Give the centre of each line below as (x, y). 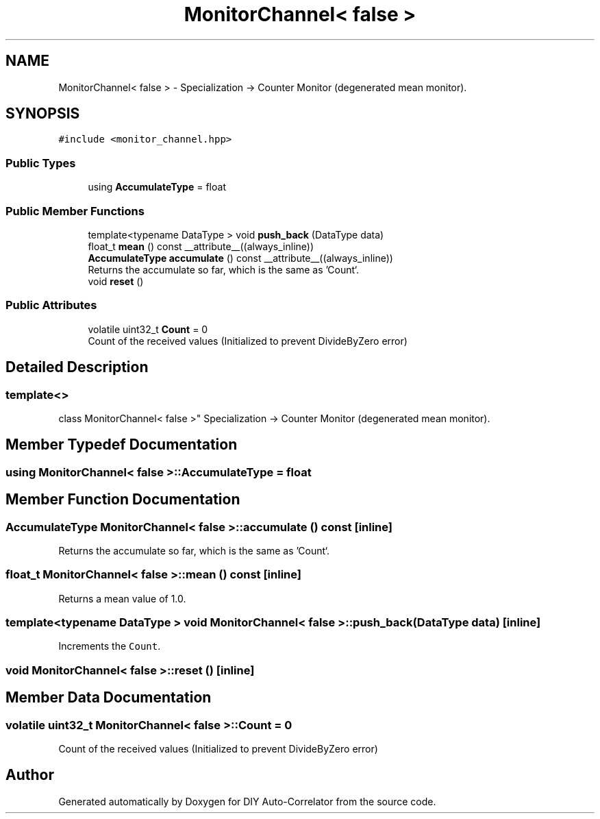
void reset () (116, 281)
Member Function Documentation (123, 500)
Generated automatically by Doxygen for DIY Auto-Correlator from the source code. (247, 801)
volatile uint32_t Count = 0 (148, 329)
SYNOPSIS (43, 114)
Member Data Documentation (109, 698)
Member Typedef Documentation (122, 445)
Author (30, 775)
